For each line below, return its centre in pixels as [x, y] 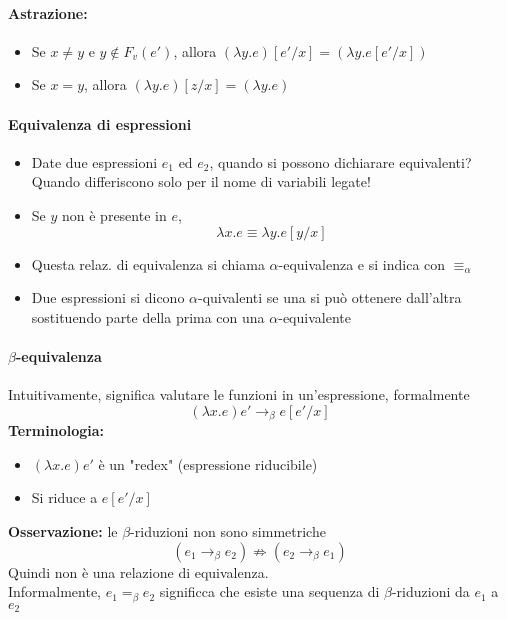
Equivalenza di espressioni [100, 123]
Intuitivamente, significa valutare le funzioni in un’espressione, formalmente [239, 394]
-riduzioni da [430, 591]
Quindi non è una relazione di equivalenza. [138, 571]
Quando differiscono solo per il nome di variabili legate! [201, 181]
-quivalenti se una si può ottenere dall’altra [330, 297]
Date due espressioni [94, 161]
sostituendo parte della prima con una [148, 316]
